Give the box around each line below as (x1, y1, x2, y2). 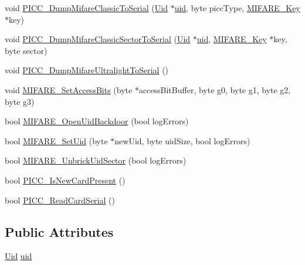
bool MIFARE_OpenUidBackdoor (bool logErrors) (5, 115, 189, 127)
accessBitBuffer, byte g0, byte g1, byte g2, (138, 83, 291, 96)
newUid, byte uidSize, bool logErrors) (114, 134, 250, 147)
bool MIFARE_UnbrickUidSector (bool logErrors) (5, 154, 187, 167)
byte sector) (5, 44, 48, 56)
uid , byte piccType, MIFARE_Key (174, 2, 300, 13)
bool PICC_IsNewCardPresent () (5, 174, 126, 186)
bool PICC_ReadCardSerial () (5, 193, 115, 206)
